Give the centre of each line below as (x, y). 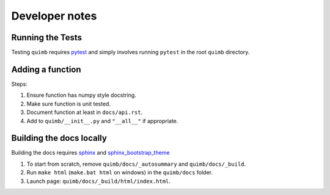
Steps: (19, 84)
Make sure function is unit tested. (69, 104)
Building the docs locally (59, 138)
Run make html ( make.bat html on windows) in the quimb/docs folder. (120, 172)
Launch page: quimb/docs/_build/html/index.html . (99, 181)
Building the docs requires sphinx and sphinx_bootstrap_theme (91, 153)
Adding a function (46, 69)
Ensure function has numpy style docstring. (82, 95)
